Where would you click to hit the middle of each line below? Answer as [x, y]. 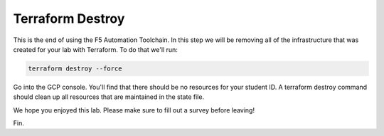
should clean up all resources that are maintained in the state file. [109, 97]
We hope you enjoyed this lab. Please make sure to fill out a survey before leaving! [134, 110]
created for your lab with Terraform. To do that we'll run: [95, 49]
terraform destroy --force [75, 68]
